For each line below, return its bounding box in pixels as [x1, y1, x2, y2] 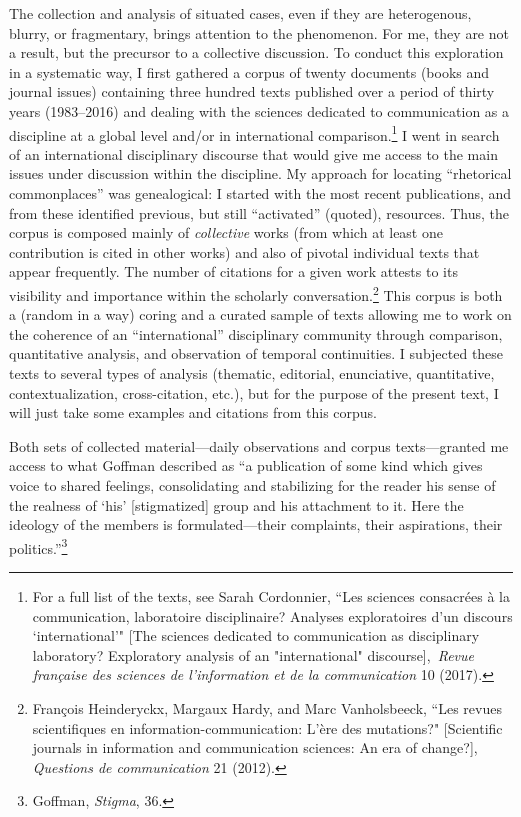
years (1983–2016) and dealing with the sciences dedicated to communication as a [9, 100, 510, 121]
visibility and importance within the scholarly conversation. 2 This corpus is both [9, 281, 503, 305]
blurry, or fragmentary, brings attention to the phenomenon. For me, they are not [9, 22, 509, 43]
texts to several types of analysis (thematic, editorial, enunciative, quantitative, [9, 363, 495, 383]
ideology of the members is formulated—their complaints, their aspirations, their [9, 514, 503, 535]
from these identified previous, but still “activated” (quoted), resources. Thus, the [9, 202, 509, 223]
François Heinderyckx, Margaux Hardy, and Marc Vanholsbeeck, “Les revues [32, 697, 502, 718]
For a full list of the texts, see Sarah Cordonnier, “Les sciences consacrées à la [32, 586, 510, 606]
